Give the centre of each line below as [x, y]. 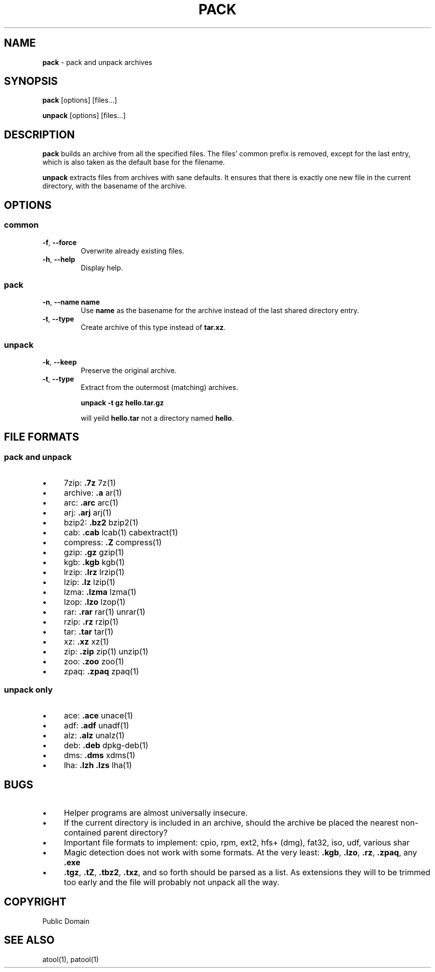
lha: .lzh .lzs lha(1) [98, 765]
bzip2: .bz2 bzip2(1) [101, 523]
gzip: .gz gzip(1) [94, 552]
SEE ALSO [29, 940]
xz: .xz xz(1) [86, 642]
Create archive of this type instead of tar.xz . [153, 327]
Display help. [102, 267]
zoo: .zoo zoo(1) [94, 662]
